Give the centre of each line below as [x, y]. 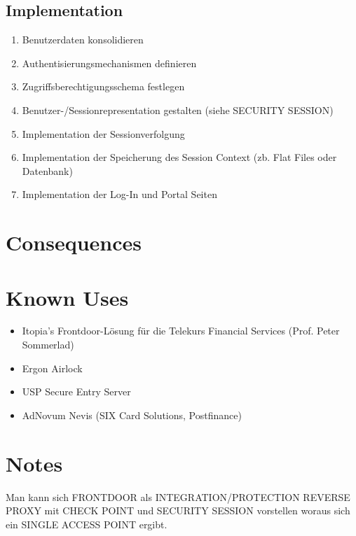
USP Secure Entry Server [76, 392]
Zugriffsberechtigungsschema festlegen [103, 86]
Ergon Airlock [52, 368]
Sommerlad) [48, 345]
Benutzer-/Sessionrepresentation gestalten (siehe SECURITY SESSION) [178, 110]
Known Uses [67, 297]
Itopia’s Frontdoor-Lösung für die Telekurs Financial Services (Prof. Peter [181, 331]
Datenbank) [47, 170]
